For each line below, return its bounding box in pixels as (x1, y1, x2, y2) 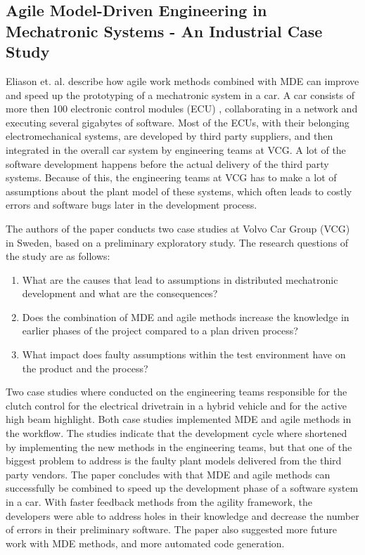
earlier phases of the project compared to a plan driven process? (22, 323, 298, 338)
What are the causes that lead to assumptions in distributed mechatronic (22, 272, 338, 287)
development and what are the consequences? (22, 286, 218, 301)
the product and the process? (22, 360, 148, 375)
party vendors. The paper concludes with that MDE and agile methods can (6, 466, 331, 481)
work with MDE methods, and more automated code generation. (6, 535, 285, 550)
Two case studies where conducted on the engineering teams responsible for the (6, 384, 347, 399)
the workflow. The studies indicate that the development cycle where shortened (6, 426, 347, 440)
